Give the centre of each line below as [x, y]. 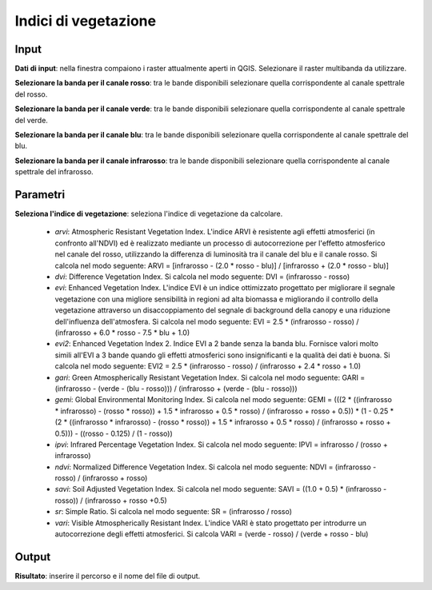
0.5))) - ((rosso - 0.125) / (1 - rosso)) [114, 433]
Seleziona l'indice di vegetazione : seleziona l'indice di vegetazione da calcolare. [149, 214]
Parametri [40, 195]
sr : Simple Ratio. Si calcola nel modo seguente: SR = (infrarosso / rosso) [173, 512]
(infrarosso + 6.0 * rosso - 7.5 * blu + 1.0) [122, 333]
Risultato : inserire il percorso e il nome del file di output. [108, 576]
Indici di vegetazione [85, 21]
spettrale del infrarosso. [54, 172]
